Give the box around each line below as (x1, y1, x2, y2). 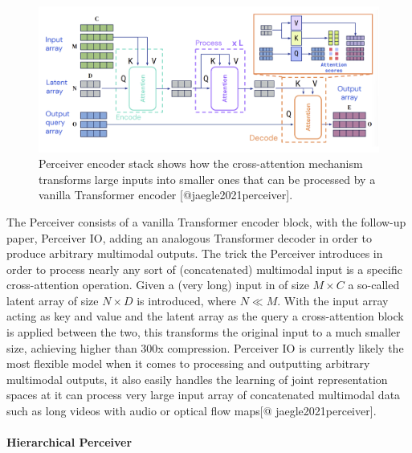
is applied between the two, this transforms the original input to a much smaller (6, 324, 401, 341)
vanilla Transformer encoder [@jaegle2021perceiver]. (39, 186, 293, 203)
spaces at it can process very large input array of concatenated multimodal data (6, 386, 401, 403)
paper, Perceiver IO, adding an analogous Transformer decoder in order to (6, 229, 372, 246)
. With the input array (277, 292, 389, 308)
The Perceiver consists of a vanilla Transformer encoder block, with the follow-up (6, 213, 406, 230)
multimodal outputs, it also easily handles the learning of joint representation (6, 370, 388, 387)
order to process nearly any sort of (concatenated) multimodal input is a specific (6, 260, 402, 277)
